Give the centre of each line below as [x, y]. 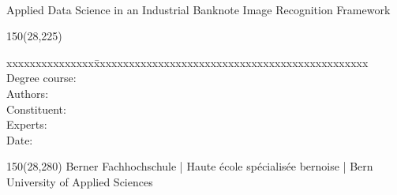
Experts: [27, 124]
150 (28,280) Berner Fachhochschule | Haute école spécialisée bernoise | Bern [190, 166]
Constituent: [36, 109]
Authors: [28, 93]
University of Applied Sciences [80, 181]
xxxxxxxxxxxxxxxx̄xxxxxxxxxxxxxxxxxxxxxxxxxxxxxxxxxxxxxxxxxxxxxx [187, 62]
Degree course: [41, 78]
